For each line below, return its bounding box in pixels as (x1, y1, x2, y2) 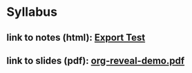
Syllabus (6, 4, 58, 20)
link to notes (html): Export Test (6, 32, 146, 43)
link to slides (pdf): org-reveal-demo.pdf (6, 54, 185, 66)
